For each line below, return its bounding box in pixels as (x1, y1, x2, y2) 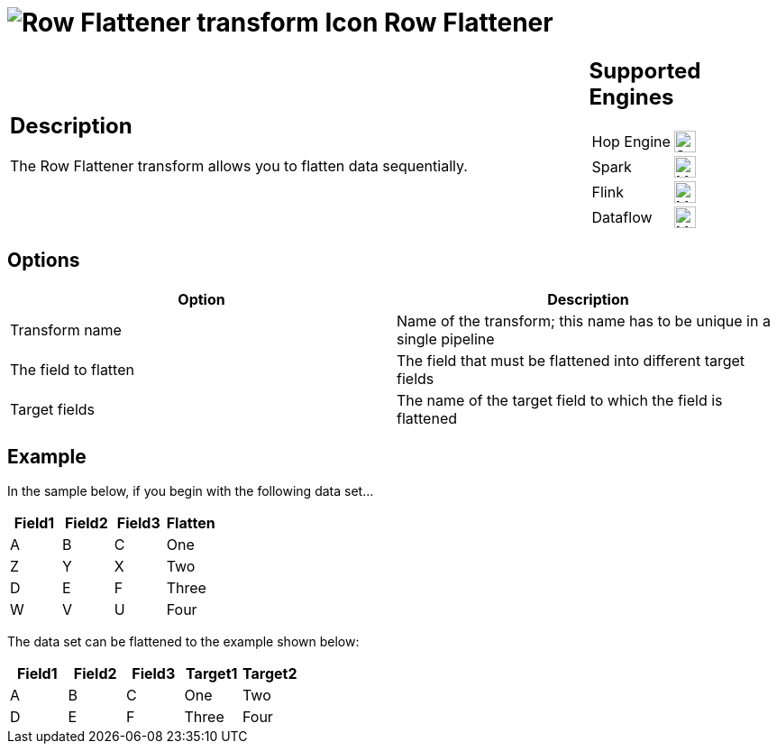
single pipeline (397, 329, 495, 348)
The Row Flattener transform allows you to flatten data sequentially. (10, 157, 468, 176)
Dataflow (591, 207, 653, 226)
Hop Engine (591, 132, 671, 151)
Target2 (242, 664, 297, 683)
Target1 (186, 664, 238, 683)
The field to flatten (10, 360, 134, 379)
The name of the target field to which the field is (397, 390, 723, 409)
